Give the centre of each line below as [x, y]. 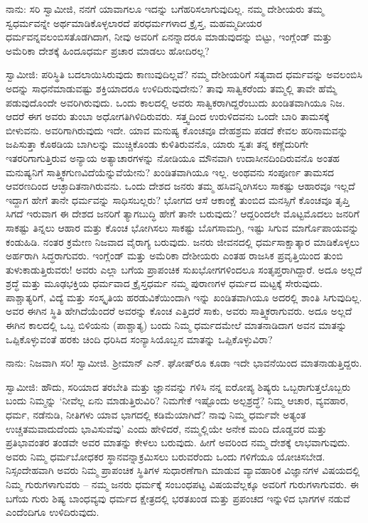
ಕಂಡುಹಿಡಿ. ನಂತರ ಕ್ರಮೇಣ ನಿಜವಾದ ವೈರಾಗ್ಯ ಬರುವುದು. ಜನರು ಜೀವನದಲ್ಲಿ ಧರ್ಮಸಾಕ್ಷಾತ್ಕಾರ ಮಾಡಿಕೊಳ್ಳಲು [183, 241]
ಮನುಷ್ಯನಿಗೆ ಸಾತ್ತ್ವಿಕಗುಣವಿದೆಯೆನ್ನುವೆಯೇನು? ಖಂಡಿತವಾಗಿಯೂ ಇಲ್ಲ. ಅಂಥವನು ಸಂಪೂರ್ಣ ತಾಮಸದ [170, 172]
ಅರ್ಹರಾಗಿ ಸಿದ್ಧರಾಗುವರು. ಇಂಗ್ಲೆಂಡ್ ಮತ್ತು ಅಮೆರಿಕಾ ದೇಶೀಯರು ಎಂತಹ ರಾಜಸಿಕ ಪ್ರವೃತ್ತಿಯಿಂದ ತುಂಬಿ [174, 255]
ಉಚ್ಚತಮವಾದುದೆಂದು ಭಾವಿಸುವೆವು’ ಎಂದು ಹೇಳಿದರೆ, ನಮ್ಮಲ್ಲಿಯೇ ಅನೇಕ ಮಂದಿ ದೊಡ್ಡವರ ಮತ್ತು [166, 428]
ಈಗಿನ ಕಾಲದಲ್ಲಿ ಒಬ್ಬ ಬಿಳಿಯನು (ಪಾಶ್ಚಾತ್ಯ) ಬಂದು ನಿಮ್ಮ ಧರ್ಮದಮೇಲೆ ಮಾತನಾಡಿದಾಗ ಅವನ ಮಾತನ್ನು [177, 325]
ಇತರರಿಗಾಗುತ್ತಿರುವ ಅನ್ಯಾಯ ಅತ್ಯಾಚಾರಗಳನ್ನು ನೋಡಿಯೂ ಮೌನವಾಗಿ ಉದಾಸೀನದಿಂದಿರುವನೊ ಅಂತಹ [173, 157]
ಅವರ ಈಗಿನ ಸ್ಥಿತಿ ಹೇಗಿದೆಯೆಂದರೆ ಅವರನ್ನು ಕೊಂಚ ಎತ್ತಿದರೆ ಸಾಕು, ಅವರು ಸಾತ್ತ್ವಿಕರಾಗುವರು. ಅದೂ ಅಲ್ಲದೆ [179, 311]
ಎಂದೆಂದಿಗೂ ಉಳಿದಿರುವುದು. [53, 512]
